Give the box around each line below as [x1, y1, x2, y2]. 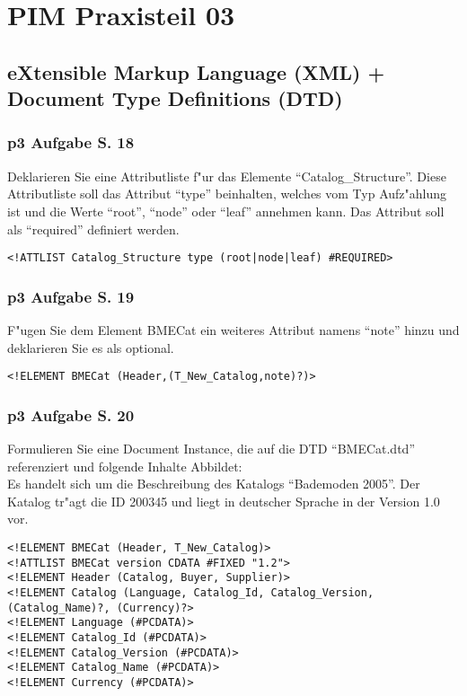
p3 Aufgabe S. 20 [7, 403, 135, 426]
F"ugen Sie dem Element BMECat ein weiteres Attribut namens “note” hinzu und [7, 321, 460, 339]
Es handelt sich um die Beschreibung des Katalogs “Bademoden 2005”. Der [7, 474, 420, 493]
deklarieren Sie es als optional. [7, 338, 174, 357]
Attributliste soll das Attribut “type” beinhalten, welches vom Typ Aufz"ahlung [7, 184, 447, 203]
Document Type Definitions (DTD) [7, 84, 343, 112]
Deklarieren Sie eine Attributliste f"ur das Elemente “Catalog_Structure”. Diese [7, 166, 446, 185]
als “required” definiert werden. [7, 219, 180, 238]
